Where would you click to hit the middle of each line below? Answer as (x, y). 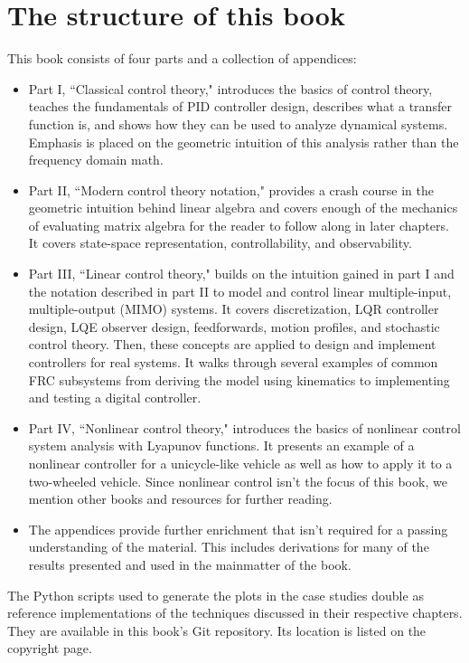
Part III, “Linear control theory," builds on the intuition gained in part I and (241, 274)
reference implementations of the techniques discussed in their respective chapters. (235, 613)
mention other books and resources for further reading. (180, 499)
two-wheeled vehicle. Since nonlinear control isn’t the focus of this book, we (238, 481)
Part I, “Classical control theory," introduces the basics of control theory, (230, 88)
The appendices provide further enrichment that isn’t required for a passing (238, 529)
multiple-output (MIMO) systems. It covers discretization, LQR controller (234, 309)
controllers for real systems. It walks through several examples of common (233, 362)
